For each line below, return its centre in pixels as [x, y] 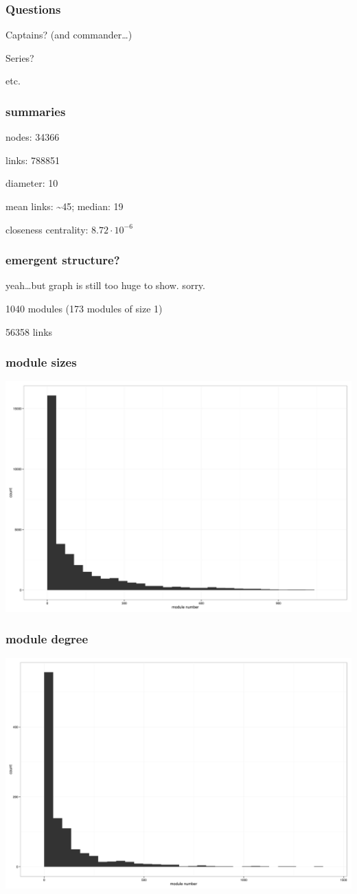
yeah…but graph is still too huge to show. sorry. [105, 285]
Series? [20, 57]
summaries [36, 111]
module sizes [41, 362]
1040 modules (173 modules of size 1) [84, 308]
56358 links [29, 331]
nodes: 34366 [33, 137]
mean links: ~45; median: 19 [65, 206]
